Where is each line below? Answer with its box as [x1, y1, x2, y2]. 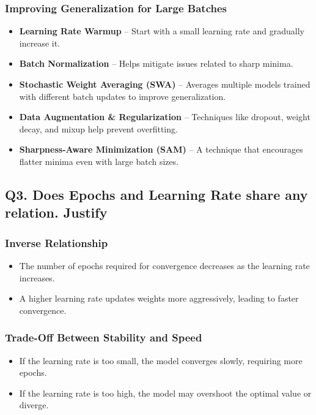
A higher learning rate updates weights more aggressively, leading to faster [19, 292, 299, 305]
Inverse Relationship [5, 235, 108, 250]
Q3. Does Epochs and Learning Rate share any [5, 185, 308, 204]
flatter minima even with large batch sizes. [19, 154, 179, 167]
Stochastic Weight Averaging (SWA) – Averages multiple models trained [19, 78, 310, 90]
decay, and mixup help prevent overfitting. [19, 122, 178, 135]
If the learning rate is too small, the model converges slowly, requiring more [19, 354, 303, 367]
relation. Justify [5, 203, 108, 222]
